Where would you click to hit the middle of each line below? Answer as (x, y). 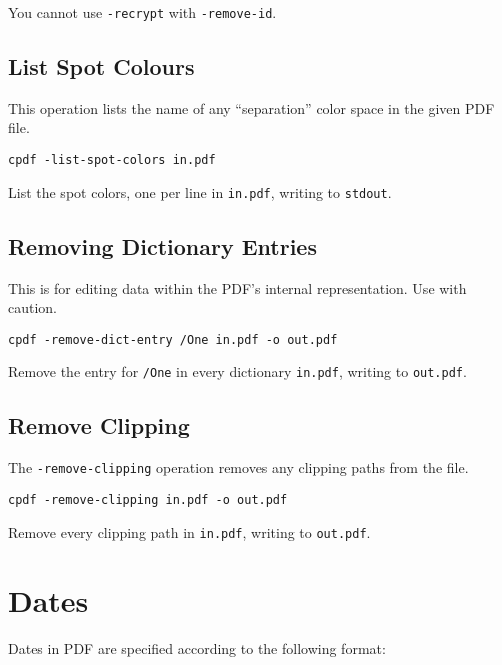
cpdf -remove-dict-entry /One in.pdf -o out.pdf (173, 339)
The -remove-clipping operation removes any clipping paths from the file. (238, 467)
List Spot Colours (101, 66)
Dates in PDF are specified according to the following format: (197, 648)
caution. (33, 307)
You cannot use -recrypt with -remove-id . (142, 12)
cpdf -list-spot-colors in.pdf (112, 160)
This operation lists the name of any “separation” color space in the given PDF (251, 107)
